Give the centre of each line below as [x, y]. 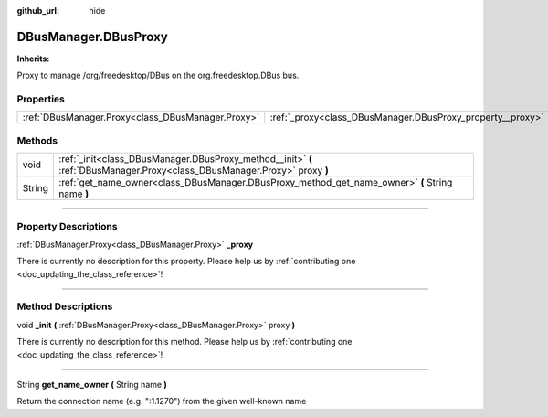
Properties [41, 99]
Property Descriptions [67, 226]
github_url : [38, 11]
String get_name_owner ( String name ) [92, 385]
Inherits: [33, 59]
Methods [37, 140]
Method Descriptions [65, 306]
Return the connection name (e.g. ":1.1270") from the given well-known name [162, 401]
